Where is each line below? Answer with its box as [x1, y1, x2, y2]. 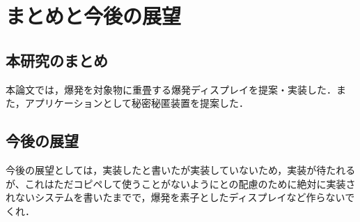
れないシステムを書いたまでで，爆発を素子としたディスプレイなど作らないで [6, 190, 355, 205]
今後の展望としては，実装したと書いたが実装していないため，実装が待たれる [6, 162, 356, 177]
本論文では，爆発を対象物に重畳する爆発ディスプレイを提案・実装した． [6, 82, 337, 96]
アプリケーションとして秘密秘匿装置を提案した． [24, 96, 249, 110]
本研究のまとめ [6, 49, 108, 71]
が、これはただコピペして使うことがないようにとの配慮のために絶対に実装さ [6, 176, 356, 191]
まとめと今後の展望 [6, 1, 182, 30]
